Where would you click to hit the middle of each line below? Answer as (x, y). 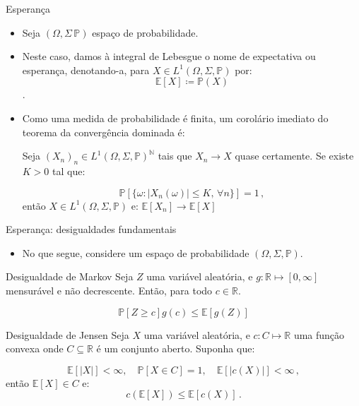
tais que (175, 156)
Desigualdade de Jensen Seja (67, 334)
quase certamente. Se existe (294, 156)
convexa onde (35, 348)
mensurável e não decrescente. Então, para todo (109, 290)
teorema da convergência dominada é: (104, 132)
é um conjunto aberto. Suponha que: (176, 348)
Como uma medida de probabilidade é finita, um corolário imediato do (175, 118)
